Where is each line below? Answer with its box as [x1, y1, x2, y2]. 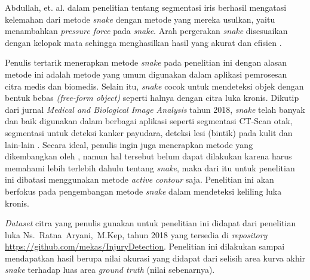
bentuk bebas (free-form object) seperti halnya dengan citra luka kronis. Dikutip [5, 91, 299, 104]
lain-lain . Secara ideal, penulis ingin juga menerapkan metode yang [5, 138, 253, 150]
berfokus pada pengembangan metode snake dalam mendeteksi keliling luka [5, 184, 282, 197]
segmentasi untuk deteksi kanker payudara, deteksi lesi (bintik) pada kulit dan [5, 126, 293, 139]
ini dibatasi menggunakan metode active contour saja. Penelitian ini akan [5, 173, 274, 186]
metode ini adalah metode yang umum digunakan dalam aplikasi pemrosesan [5, 67, 287, 80]
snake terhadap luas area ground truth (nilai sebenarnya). [5, 263, 215, 276]
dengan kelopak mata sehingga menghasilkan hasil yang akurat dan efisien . [5, 36, 282, 48]
